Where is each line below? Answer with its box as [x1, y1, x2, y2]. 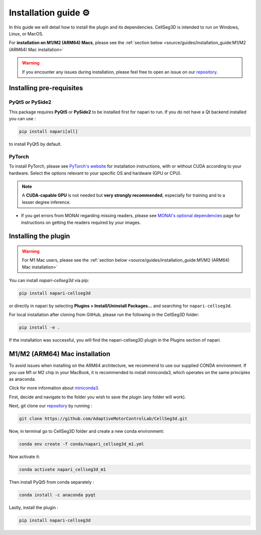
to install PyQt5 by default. [9, 141, 62, 147]
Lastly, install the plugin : [9, 504, 58, 511]
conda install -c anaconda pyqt [19, 492, 96, 498]
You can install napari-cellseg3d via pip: [9, 278, 89, 283]
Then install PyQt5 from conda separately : [9, 479, 94, 485]
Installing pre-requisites [9, 84, 83, 92]
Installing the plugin [9, 232, 70, 240]
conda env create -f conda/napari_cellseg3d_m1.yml [19, 441, 145, 447]
